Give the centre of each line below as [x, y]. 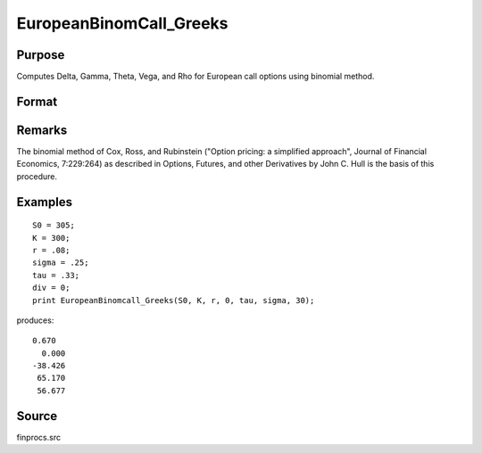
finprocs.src [39, 437]
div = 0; [51, 288]
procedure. [37, 176]
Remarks [42, 130]
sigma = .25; [61, 263]
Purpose [41, 55]
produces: [35, 320]
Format [37, 101]
